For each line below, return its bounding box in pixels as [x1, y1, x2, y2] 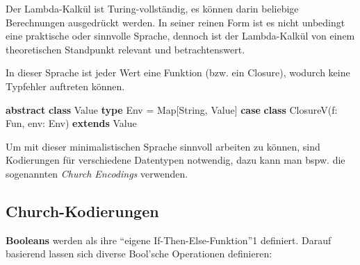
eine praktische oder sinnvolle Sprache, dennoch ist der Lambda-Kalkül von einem [6, 28, 355, 43]
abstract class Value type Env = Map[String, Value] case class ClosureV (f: [6, 102, 338, 117]
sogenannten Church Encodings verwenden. [6, 166, 188, 180]
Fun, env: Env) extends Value [6, 116, 137, 130]
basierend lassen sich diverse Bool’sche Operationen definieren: [6, 246, 272, 261]
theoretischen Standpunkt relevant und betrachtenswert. [6, 42, 245, 56]
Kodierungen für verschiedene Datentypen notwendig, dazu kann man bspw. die [6, 153, 345, 167]
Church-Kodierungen [6, 200, 159, 221]
